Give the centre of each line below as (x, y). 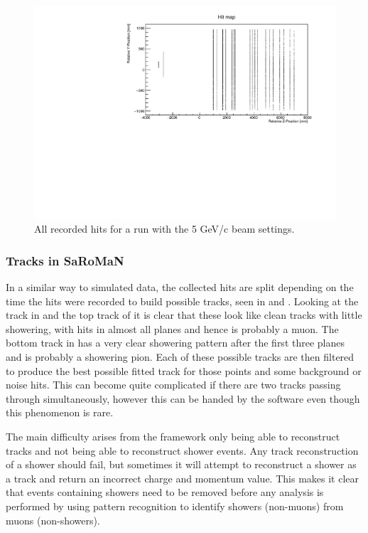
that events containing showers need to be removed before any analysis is (165, 492)
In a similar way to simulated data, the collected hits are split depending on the (180, 287)
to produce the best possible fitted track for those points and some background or (184, 370)
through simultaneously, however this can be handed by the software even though (183, 398)
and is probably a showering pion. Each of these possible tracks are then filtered (180, 357)
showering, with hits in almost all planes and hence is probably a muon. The (172, 328)
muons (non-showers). (53, 520)
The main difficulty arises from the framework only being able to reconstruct (173, 436)
